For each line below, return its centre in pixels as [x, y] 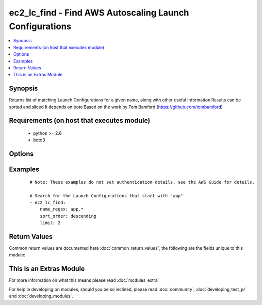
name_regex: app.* [62, 209]
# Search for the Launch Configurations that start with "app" [106, 196]
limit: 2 [50, 223]
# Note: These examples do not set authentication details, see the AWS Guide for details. [142, 182]
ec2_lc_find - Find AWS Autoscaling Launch [99, 13]
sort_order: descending [68, 216]
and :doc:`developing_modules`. [41, 296]
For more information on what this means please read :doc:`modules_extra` [84, 280]
